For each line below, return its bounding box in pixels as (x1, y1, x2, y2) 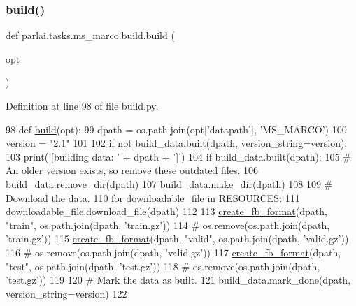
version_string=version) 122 (6, 286, 127, 300)
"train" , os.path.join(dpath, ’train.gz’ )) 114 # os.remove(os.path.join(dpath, (6, 217, 330, 232)
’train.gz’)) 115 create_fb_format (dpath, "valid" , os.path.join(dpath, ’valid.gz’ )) (6, 231, 349, 246)
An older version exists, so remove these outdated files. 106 (6, 163, 259, 177)
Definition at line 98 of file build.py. (6, 99, 159, 112)
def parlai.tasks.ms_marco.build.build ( (6, 28, 175, 43)
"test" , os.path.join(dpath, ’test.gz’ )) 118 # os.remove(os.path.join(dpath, (6, 258, 320, 273)
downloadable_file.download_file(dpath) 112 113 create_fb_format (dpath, (6, 204, 327, 219)
